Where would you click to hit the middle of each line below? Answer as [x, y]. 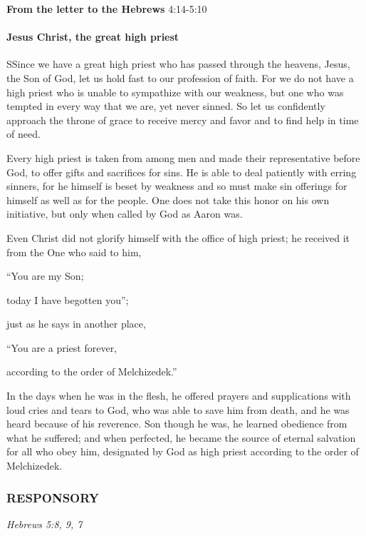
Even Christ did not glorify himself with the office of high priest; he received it [178, 237]
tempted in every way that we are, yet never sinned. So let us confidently [166, 106]
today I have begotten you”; [68, 299]
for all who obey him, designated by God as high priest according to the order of [183, 451]
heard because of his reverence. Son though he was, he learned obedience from [177, 424]
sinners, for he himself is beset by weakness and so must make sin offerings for [177, 186]
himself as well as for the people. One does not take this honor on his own [168, 199]
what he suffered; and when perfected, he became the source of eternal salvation [181, 437]
